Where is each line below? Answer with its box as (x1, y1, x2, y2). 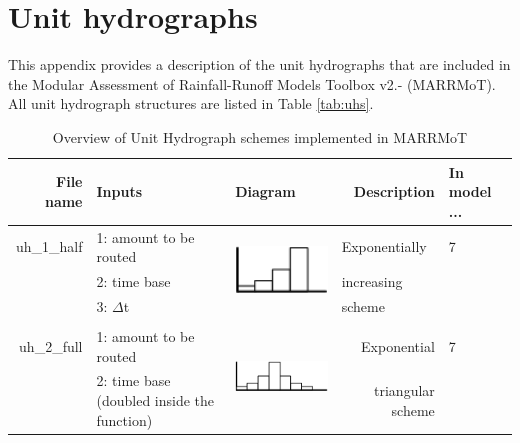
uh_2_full (19, 335, 83, 356)
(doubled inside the (96, 389, 215, 410)
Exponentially (341, 236, 427, 257)
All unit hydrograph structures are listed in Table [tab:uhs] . (8, 93, 374, 114)
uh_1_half (15, 236, 83, 257)
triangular (374, 380, 435, 401)
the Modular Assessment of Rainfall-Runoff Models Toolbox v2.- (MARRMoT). (8, 73, 496, 94)
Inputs (96, 181, 143, 202)
